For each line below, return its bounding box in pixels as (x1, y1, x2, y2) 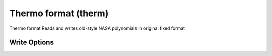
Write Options (9, 38, 54, 47)
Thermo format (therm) (9, 8, 109, 19)
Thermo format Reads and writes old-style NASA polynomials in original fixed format (9, 25, 185, 31)
